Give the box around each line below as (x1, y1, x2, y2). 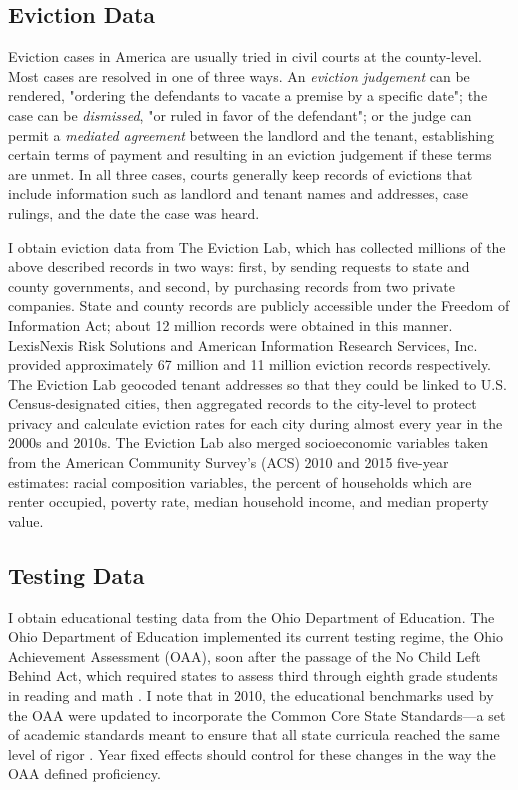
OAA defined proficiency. (8, 763, 161, 784)
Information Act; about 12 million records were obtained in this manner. (8, 314, 453, 335)
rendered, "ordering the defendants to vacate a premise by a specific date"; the (8, 85, 488, 106)
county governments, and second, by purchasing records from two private (8, 275, 455, 296)
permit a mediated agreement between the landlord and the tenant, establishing (8, 124, 494, 145)
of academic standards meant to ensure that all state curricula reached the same (8, 724, 500, 745)
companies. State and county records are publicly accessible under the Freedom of (8, 295, 510, 316)
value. (8, 510, 44, 531)
